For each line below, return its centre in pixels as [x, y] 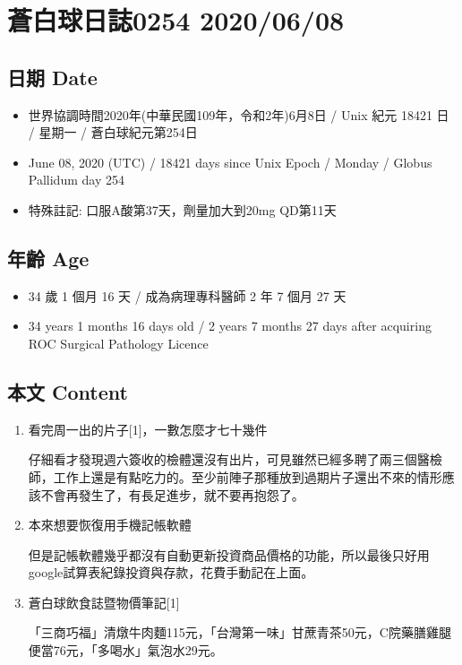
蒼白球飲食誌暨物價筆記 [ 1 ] [104, 602]
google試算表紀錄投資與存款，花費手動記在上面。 [171, 572]
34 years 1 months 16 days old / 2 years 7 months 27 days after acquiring [230, 326]
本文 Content [68, 391]
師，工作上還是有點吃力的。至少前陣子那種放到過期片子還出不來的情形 [235, 476]
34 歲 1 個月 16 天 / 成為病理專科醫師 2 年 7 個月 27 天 [187, 295]
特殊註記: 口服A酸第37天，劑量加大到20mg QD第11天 [182, 209]
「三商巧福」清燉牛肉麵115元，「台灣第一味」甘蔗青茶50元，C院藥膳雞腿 [240, 632]
